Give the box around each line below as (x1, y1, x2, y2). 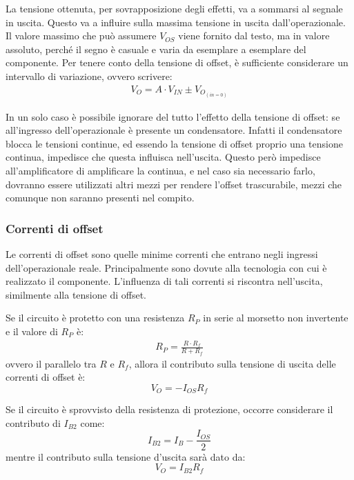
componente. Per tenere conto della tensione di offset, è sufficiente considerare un (6, 55, 348, 70)
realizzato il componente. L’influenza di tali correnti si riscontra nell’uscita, (6, 274, 323, 288)
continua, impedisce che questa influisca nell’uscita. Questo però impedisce (6, 150, 321, 164)
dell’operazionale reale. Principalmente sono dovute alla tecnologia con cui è (6, 260, 327, 274)
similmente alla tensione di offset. (6, 287, 146, 301)
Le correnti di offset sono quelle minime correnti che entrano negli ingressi (6, 247, 318, 261)
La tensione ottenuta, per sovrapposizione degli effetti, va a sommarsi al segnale (6, 1, 343, 15)
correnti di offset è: (6, 370, 86, 384)
